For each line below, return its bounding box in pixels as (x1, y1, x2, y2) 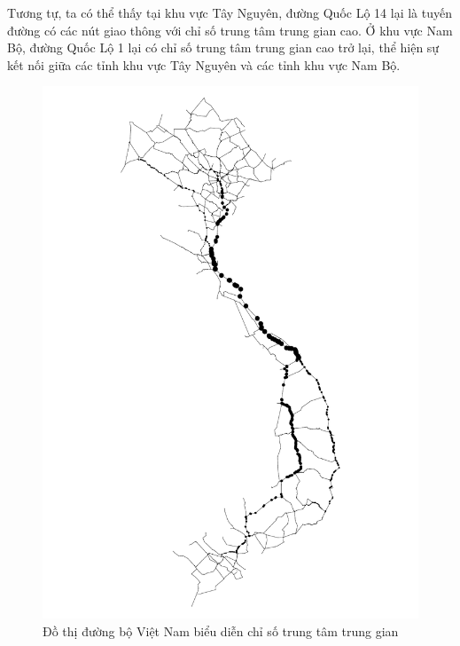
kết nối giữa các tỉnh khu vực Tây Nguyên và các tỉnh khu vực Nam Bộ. (7, 55, 401, 74)
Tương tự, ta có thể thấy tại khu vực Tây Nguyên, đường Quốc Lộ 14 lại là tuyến (7, 4, 452, 21)
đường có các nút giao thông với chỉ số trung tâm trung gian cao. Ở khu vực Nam (7, 20, 453, 39)
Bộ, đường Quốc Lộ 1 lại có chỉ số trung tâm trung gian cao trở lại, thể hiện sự (7, 38, 440, 57)
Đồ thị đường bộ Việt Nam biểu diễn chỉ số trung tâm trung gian (43, 621, 399, 640)
